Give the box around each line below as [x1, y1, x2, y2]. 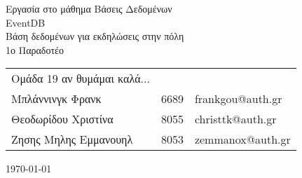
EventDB [6, 15, 46, 29]
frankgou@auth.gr [194, 90, 282, 107]
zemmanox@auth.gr [194, 131, 291, 148]
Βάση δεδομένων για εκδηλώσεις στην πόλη [6, 29, 184, 43]
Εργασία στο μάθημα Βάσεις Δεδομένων [6, 1, 172, 15]
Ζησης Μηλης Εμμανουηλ [11, 131, 133, 148]
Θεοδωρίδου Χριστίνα [11, 111, 114, 128]
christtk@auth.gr [194, 111, 277, 128]
